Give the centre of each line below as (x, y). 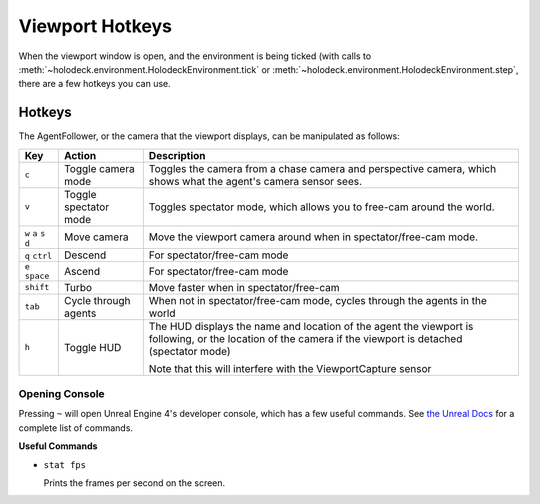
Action (80, 155)
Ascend (81, 271)
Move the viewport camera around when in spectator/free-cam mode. (313, 237)
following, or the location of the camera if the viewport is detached (305, 338)
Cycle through (97, 300)
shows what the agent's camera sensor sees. (255, 181)
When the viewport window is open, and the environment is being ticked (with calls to (195, 56)
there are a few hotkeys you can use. (95, 84)
